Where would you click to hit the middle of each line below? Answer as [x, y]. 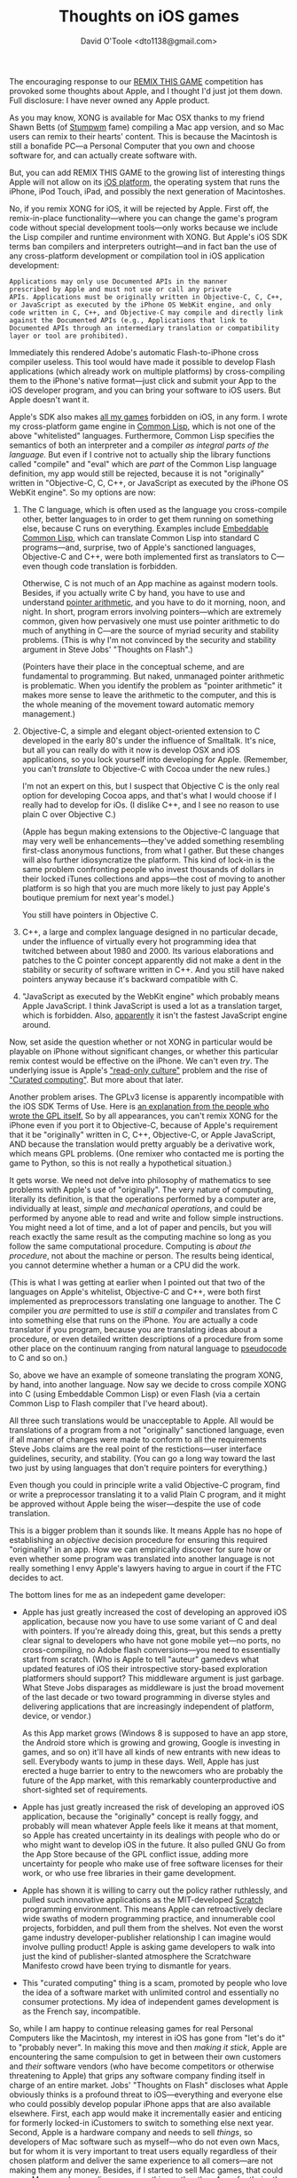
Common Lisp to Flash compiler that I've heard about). [109, 1403]
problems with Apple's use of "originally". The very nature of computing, [141, 1189]
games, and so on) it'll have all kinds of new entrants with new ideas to [151, 1752]
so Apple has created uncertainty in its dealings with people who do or [151, 1835]
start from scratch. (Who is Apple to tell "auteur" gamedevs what [141, 1659]
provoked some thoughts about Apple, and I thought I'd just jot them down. [146, 91]
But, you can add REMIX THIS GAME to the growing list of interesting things [147, 172]
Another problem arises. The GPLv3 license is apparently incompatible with [147, 1097]
